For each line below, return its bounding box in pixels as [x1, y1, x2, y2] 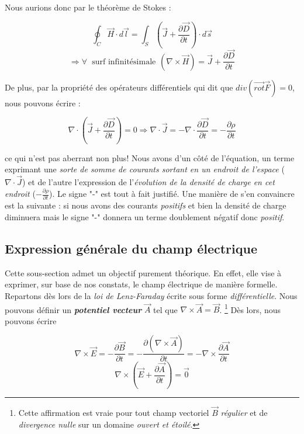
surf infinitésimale [92, 57, 156, 66]
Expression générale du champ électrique [5, 239, 258, 257]
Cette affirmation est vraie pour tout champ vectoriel [18, 407, 209, 419]
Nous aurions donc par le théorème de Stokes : [5, 1, 171, 13]
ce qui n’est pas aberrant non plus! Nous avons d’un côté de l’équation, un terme [5, 151, 295, 164]
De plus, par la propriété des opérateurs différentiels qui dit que [5, 81, 233, 93]
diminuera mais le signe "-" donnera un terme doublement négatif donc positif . [5, 210, 285, 223]
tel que [153, 303, 178, 315]
